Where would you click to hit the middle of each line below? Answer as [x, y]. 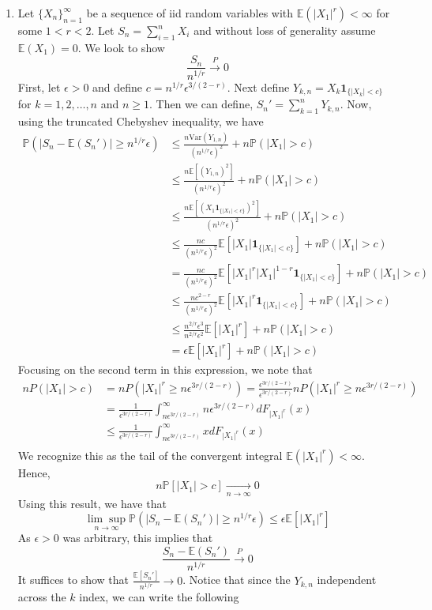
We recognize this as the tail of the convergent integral [150, 455]
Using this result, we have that [92, 503]
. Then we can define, [201, 104]
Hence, [34, 472]
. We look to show [121, 47]
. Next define [258, 87]
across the [42, 597]
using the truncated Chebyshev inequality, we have [141, 121]
